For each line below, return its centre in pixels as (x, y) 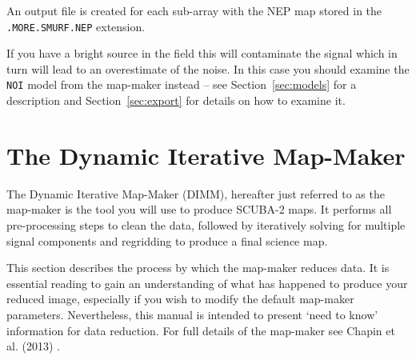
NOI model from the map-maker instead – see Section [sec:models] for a (182, 84)
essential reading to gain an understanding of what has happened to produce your (207, 283)
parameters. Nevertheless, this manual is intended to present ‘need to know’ (192, 314)
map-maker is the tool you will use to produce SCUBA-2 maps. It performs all (199, 209)
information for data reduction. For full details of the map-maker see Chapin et (201, 330)
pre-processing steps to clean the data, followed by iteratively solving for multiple (206, 225)
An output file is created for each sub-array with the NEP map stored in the (194, 10)
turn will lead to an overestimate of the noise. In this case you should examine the (208, 68)
